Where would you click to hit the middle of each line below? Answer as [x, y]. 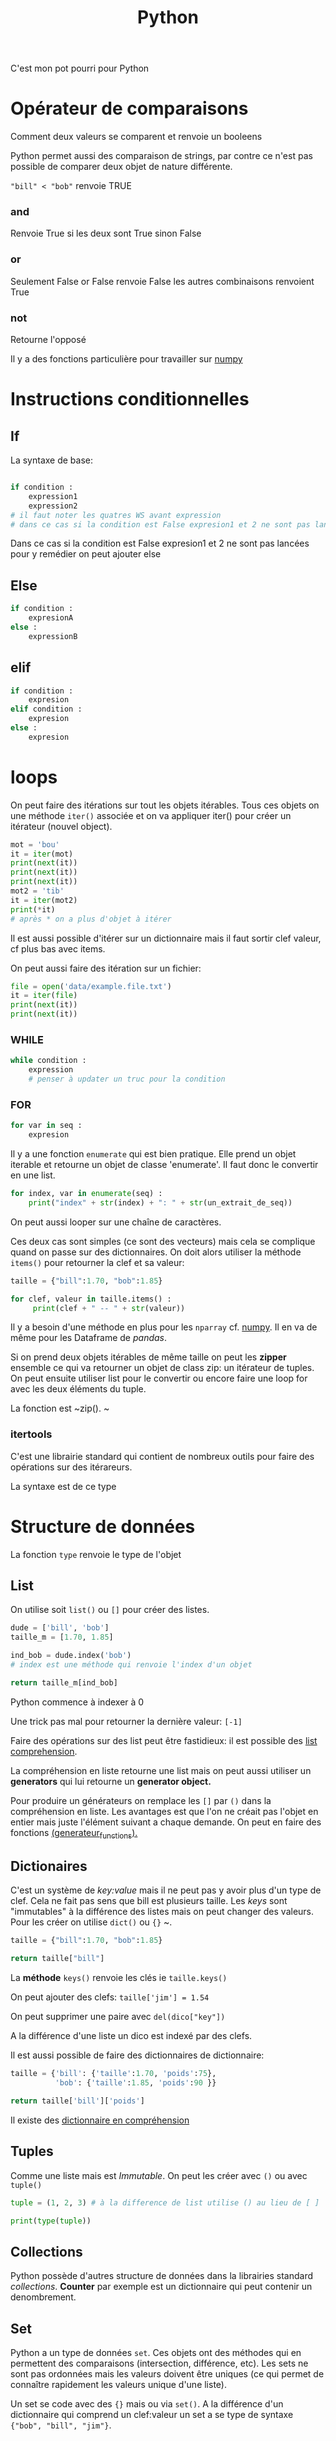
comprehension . [44, 1751]
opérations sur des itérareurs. [71, 1467]
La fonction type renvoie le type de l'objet [96, 1554]
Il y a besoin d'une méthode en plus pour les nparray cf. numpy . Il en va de [164, 1327]
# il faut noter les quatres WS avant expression [116, 515]
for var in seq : [46, 1126]
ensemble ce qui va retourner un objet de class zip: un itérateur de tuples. [162, 1368]
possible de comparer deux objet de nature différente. [121, 167]
